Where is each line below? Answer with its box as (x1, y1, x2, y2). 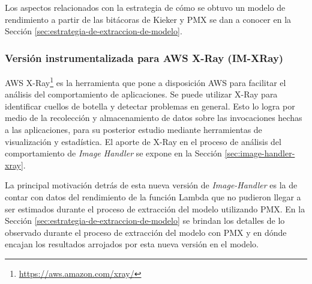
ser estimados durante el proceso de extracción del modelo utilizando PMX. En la (5, 202, 305, 215)
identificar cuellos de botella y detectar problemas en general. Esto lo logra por (5, 99, 295, 112)
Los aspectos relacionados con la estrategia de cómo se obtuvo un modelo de (5, 1, 286, 13)
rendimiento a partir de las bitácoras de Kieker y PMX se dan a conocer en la (5, 13, 292, 25)
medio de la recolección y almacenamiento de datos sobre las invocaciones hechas (5, 111, 302, 124)
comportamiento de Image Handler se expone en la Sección (5, 147, 222, 159)
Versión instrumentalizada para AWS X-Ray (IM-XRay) (5, 50, 284, 65)
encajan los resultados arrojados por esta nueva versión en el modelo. (5, 238, 259, 250)
